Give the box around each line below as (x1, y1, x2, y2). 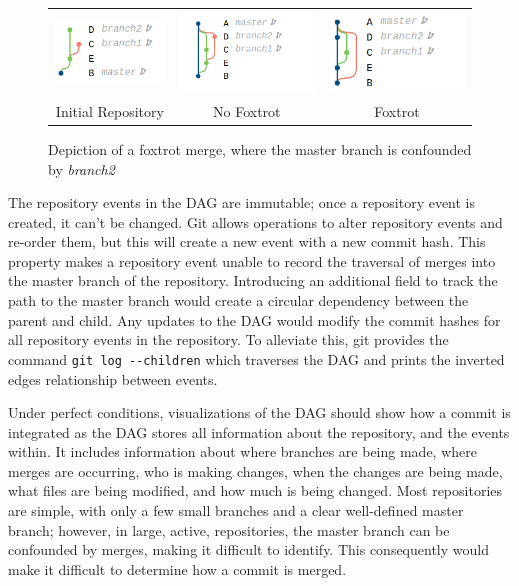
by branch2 (48, 158, 115, 179)
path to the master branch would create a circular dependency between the (8, 290, 469, 311)
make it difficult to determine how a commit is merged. (8, 558, 347, 579)
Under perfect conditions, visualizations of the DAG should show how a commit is (8, 402, 511, 423)
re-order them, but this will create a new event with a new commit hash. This (8, 231, 486, 252)
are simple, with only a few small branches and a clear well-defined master (8, 500, 464, 521)
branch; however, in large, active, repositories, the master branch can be (8, 519, 450, 540)
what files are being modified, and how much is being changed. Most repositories (8, 480, 503, 501)
